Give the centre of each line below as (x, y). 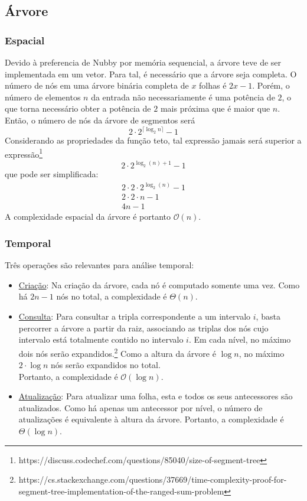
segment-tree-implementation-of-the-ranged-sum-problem (121, 491)
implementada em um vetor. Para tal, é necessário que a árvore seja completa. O (151, 74)
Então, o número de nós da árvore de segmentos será (100, 120)
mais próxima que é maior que (215, 108)
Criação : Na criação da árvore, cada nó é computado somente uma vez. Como (159, 284)
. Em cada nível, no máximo (240, 339)
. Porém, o (271, 85)
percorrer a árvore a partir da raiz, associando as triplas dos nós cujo (143, 328)
